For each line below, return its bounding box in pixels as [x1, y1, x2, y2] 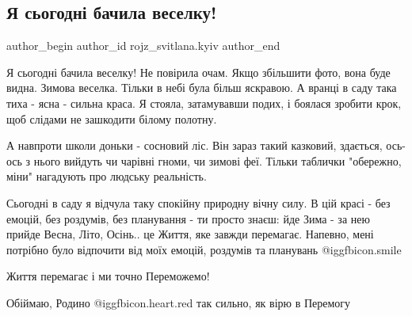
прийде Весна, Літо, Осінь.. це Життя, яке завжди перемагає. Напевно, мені [6, 226, 374, 242]
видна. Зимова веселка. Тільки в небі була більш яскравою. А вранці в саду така [6, 79, 397, 96]
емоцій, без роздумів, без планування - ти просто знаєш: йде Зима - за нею [6, 210, 370, 227]
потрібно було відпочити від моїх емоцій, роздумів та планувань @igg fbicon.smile [6, 241, 402, 257]
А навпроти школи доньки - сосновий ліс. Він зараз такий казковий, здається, [6, 137, 383, 154]
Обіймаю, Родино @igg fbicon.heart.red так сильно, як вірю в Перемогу [6, 294, 351, 310]
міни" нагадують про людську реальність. [6, 168, 207, 185]
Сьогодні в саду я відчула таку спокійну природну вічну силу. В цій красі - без [6, 194, 391, 211]
